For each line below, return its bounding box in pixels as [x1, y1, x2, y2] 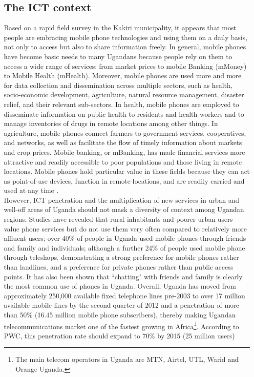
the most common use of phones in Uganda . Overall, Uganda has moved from [4, 281, 236, 291]
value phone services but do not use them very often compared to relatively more [4, 223, 247, 233]
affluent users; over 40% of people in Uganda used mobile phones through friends [4, 233, 246, 243]
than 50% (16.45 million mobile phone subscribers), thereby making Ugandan [4, 310, 236, 320]
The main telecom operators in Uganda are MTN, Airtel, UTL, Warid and [15, 354, 239, 364]
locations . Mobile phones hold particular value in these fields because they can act [4, 166, 250, 176]
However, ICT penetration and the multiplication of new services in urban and [4, 194, 239, 205]
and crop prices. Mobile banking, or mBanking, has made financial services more [4, 147, 245, 157]
